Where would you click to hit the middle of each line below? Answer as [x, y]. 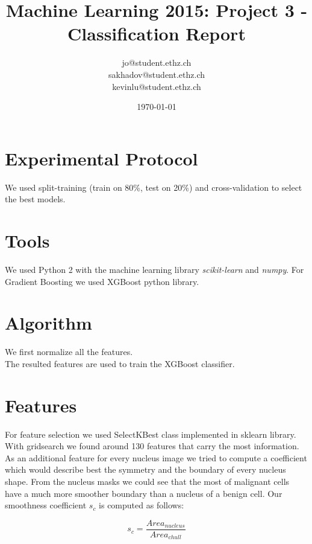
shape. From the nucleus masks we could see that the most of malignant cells [147, 481]
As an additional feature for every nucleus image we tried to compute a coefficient [156, 457]
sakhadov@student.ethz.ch [156, 74]
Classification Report [157, 34]
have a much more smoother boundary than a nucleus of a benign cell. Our [144, 493]
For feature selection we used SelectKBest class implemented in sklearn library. [151, 434]
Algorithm [48, 323]
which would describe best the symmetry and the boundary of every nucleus [145, 469]
